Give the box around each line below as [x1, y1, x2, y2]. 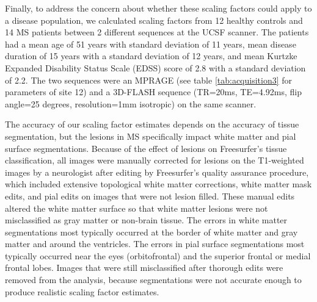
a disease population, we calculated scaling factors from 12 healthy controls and [5, 13, 303, 26]
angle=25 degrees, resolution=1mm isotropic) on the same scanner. [5, 97, 257, 110]
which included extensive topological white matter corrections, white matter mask [5, 178, 312, 190]
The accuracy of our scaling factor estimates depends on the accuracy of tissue [5, 118, 299, 131]
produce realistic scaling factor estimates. [5, 285, 159, 298]
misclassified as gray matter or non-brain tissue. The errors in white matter [5, 214, 288, 226]
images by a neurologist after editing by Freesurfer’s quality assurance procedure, [5, 165, 309, 178]
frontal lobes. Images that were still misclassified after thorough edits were [5, 261, 283, 274]
